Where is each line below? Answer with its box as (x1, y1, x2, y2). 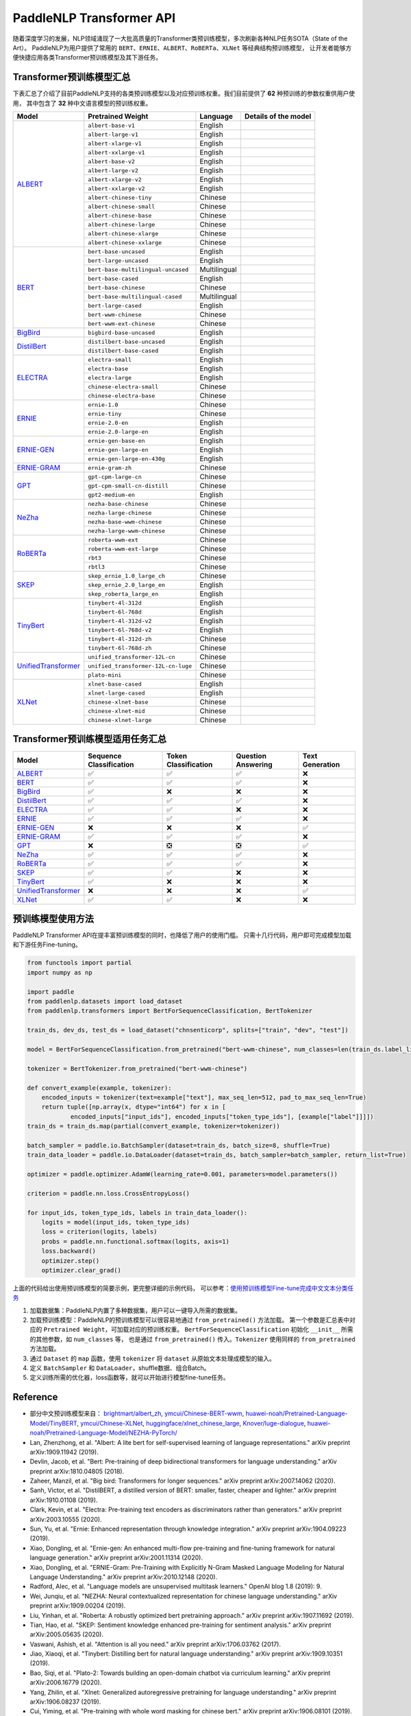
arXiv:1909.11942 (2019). (29, 1448, 99, 1456)
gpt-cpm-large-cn (88, 473, 142, 480)
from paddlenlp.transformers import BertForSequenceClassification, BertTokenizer (27, 1007, 313, 1015)
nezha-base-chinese (88, 500, 149, 507)
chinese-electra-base (88, 392, 155, 399)
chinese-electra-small (88, 383, 159, 391)
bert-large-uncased (88, 257, 149, 264)
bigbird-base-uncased (88, 329, 155, 336)
